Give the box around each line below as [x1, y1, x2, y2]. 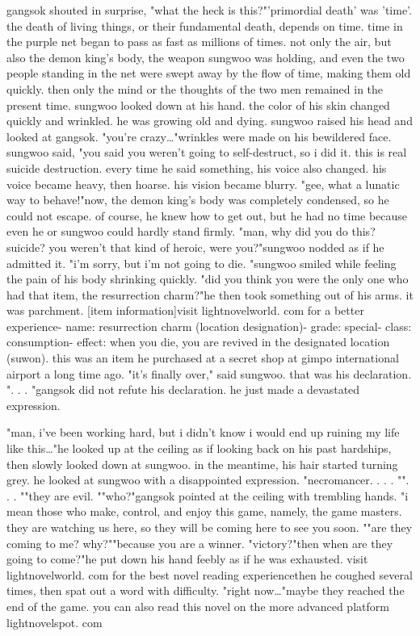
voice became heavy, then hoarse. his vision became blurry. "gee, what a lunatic [6, 175, 400, 192]
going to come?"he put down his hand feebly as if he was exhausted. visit [6, 550, 368, 567]
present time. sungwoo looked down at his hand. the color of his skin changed [6, 96, 390, 113]
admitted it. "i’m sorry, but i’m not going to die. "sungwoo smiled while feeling [6, 254, 397, 271]
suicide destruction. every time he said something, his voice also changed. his [6, 159, 387, 176]
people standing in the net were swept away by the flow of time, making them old [6, 65, 411, 82]
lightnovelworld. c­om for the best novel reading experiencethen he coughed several [6, 566, 413, 583]
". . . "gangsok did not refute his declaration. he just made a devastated [6, 381, 360, 398]
